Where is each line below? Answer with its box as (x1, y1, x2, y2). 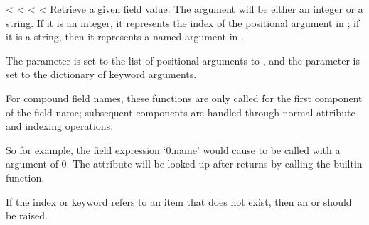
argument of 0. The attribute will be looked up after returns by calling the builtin (6, 156, 363, 171)
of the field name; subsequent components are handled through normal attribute (6, 104, 355, 119)
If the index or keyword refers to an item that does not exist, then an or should (6, 194, 352, 209)
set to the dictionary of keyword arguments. (6, 67, 197, 82)
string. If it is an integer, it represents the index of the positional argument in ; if (6, 15, 360, 30)
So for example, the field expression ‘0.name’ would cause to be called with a (6, 142, 341, 157)
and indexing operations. (6, 119, 114, 133)
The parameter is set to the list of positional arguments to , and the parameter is (6, 53, 360, 67)
